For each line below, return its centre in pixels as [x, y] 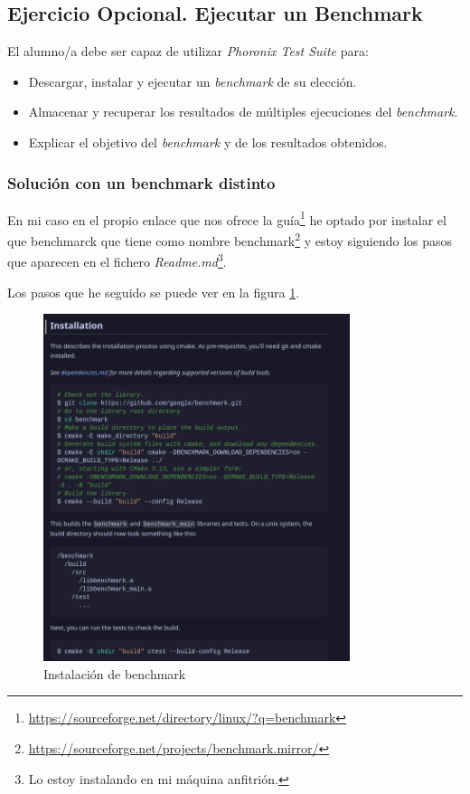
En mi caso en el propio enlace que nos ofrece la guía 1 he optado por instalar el [227, 218]
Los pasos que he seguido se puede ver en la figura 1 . [154, 292]
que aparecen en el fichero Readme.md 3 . [117, 260]
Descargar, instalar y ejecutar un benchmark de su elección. [193, 81]
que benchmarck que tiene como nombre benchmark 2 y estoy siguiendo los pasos [230, 239]
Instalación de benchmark [115, 673]
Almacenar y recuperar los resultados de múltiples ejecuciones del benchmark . [243, 112]
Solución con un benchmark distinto [141, 182]
